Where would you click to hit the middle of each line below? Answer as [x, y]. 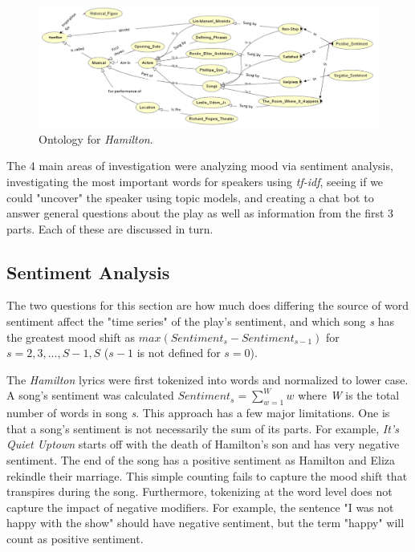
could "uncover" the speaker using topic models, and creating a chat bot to [190, 197]
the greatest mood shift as [71, 337]
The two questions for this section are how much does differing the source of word [208, 305]
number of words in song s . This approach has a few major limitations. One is [198, 413]
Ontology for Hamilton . [96, 138]
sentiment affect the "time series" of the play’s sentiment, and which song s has [200, 321]
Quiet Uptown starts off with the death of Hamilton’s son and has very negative [203, 444]
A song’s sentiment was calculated [90, 395]
